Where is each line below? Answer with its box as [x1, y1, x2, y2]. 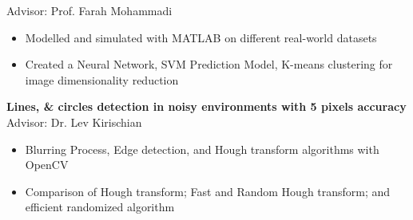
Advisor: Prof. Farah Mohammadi [6, 2, 173, 18]
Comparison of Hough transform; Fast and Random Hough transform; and [25, 183, 391, 199]
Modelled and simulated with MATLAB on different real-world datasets [25, 29, 377, 45]
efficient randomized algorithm [25, 198, 175, 215]
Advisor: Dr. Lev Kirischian [6, 113, 142, 130]
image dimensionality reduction [25, 71, 179, 88]
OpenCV [25, 156, 69, 173]
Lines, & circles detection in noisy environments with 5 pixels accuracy [6, 98, 407, 115]
